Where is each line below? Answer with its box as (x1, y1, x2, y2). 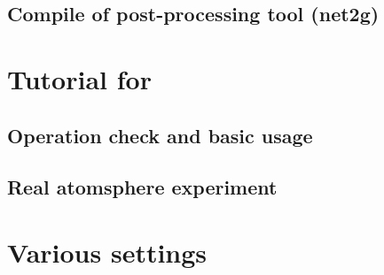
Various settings (7, 233, 208, 270)
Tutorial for (7, 60, 152, 96)
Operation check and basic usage (7, 121, 313, 149)
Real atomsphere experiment (7, 173, 278, 201)
